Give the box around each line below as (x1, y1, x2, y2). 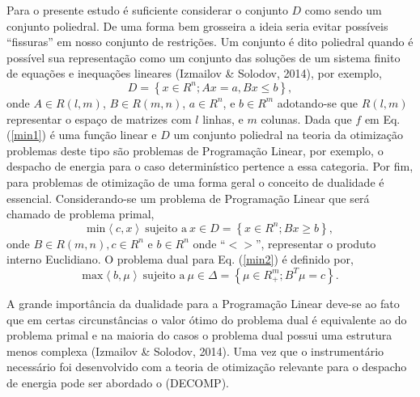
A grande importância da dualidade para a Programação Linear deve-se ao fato (6, 294, 400, 311)
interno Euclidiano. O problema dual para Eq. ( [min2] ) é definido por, (6, 251, 354, 268)
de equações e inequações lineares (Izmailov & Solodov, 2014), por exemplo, (6, 65, 382, 82)
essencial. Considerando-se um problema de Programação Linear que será (6, 189, 370, 206)
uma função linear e (58, 126, 157, 143)
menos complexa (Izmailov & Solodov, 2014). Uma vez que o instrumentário (6, 342, 384, 359)
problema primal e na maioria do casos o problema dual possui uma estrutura (6, 327, 392, 344)
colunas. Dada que (261, 110, 352, 127)
